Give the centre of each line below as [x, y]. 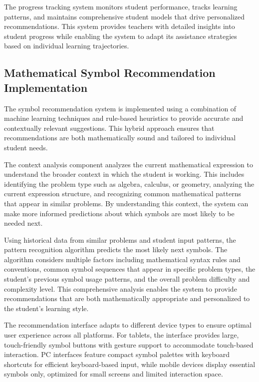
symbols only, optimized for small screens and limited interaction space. [114, 374]
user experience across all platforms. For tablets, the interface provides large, [122, 335]
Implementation [46, 87]
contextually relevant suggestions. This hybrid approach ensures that [109, 128]
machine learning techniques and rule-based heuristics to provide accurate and [124, 118]
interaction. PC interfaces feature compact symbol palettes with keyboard [117, 354]
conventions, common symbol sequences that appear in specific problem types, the [130, 269]
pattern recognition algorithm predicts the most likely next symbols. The [116, 249]
